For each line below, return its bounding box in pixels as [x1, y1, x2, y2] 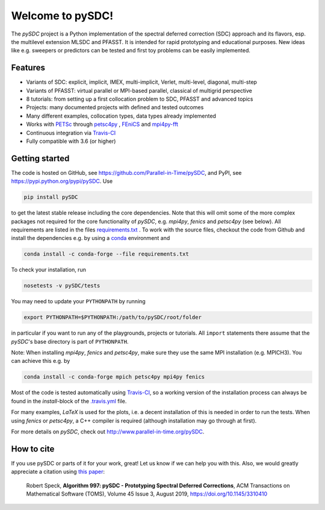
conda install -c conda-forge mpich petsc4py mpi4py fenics [23, 374, 205, 380]
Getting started [11, 153, 70, 163]
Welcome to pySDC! [11, 9, 114, 22]
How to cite [11, 444, 55, 454]
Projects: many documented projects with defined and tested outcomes [26, 104, 204, 111]
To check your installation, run [11, 266, 87, 274]
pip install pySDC [23, 194, 78, 201]
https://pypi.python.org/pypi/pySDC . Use [11, 178, 113, 185]
